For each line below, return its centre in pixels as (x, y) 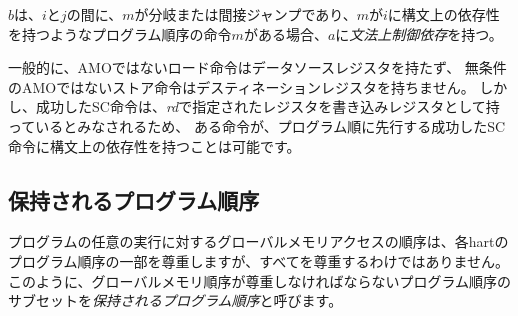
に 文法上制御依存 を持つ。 (419, 33)
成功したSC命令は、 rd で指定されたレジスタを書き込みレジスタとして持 (267, 106)
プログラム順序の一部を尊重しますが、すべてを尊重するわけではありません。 (259, 260)
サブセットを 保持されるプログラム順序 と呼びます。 (175, 300)
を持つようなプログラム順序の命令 (120, 33)
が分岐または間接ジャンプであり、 (245, 14)
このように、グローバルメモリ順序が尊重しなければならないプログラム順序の (260, 280)
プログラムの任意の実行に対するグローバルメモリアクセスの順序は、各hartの (258, 241)
